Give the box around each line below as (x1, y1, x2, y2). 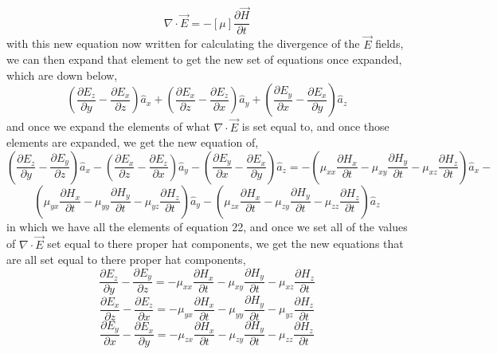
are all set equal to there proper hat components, (6, 251, 246, 268)
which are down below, (6, 66, 118, 83)
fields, (375, 35, 404, 52)
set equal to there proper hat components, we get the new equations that (47, 235, 404, 252)
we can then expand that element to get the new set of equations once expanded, (6, 51, 402, 68)
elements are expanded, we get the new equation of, (6, 134, 259, 151)
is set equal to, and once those (241, 118, 389, 135)
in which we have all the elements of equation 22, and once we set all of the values (6, 218, 408, 234)
